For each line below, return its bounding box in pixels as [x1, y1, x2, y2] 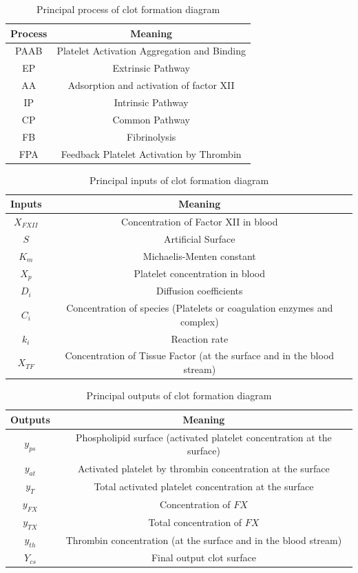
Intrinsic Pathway [114, 94, 189, 109]
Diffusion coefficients [156, 283, 243, 298]
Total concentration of [148, 514, 242, 529]
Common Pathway [112, 112, 190, 126]
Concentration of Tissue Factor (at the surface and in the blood [65, 348, 335, 363]
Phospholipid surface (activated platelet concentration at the [75, 430, 332, 444]
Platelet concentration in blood [134, 265, 265, 280]
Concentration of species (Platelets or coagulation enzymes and [66, 301, 333, 315]
